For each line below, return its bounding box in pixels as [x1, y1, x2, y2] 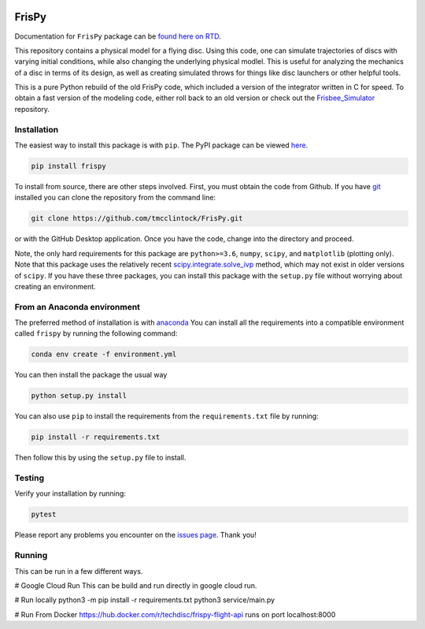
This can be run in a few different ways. [14, 566, 143, 575]
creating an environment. [14, 281, 96, 291]
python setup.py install [31, 391, 128, 400]
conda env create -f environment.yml [31, 350, 177, 359]
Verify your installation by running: [14, 489, 126, 498]
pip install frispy [31, 162, 106, 170]
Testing [14, 473, 45, 484]
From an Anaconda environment [14, 301, 141, 312]
